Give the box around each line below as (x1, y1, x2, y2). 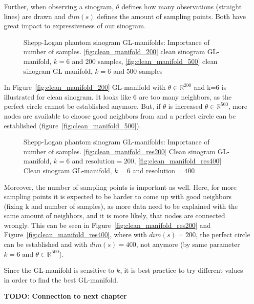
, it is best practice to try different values (120, 265, 243, 275)
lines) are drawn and (4, 11, 65, 21)
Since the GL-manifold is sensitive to (4, 265, 114, 275)
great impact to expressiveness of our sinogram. (4, 20, 146, 31)
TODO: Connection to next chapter (4, 291, 127, 301)
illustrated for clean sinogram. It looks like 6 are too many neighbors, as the (4, 91, 232, 101)
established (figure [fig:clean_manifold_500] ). (4, 120, 141, 130)
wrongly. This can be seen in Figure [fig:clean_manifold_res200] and (4, 220, 211, 230)
